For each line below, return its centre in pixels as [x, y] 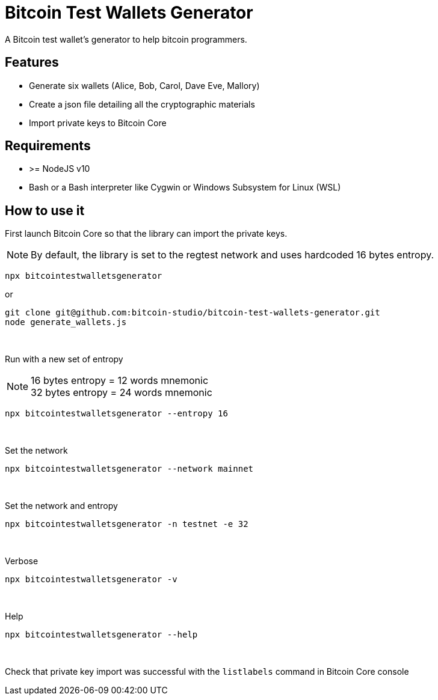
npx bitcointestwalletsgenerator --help [101, 635]
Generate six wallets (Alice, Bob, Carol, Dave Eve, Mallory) [144, 85]
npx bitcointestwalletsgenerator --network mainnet [129, 469]
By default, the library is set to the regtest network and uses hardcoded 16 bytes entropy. [233, 255]
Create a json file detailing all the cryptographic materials [142, 104]
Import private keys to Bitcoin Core [98, 123]
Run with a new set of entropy [64, 359]
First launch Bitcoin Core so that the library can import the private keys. [146, 234]
